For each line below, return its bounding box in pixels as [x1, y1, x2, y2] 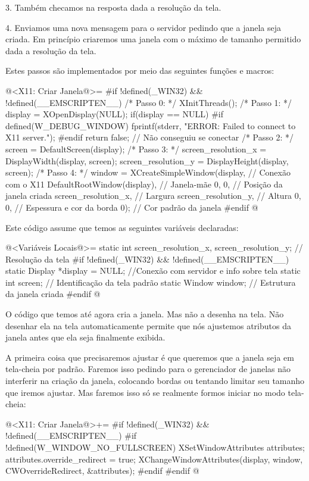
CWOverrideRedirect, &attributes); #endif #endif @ [5, 464, 199, 477]
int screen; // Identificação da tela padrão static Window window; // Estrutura [5, 276, 296, 288]
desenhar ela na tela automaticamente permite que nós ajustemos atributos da [5, 319, 291, 332]
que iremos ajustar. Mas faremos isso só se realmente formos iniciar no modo [5, 386, 285, 398]
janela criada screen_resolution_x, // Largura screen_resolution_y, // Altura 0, [5, 189, 301, 202]
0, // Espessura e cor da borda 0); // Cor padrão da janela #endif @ [5, 201, 258, 213]
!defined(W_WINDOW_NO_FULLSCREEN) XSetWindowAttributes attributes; [5, 441, 305, 453]
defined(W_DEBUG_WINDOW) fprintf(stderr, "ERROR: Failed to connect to [5, 119, 296, 132]
